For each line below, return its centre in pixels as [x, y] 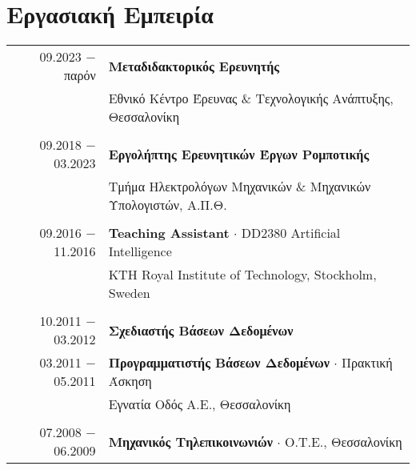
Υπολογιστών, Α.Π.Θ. [168, 205]
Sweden [129, 293]
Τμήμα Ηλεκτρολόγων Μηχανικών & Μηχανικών [240, 187]
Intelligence [140, 251]
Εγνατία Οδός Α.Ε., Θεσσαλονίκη [200, 404]
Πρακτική [367, 363]
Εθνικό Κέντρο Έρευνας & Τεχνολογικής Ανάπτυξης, [251, 98]
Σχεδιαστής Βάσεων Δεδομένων [201, 330]
